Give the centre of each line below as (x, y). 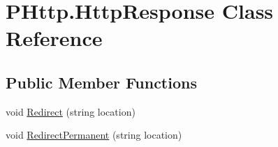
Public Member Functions (101, 82)
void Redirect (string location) (71, 111)
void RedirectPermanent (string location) (94, 135)
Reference (54, 38)
